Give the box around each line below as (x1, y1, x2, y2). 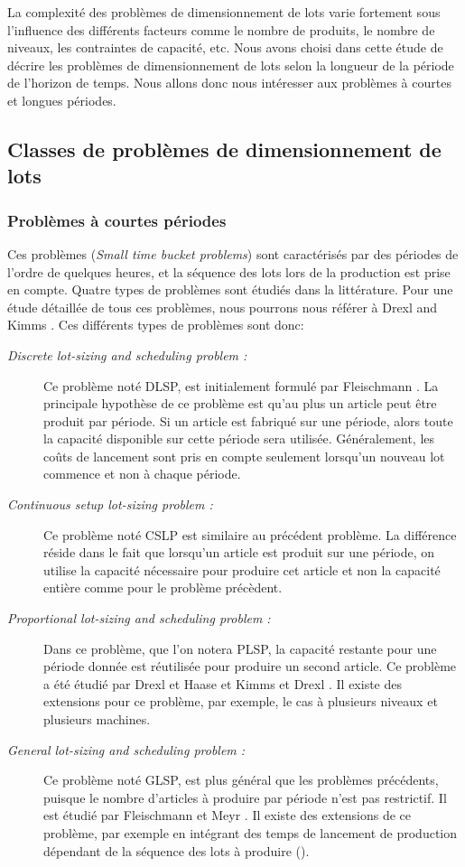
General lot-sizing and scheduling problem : (7, 740, 246, 759)
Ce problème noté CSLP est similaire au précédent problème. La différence (43, 525, 457, 544)
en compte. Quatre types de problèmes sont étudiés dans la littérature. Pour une (7, 280, 453, 299)
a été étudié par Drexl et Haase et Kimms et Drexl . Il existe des (43, 674, 403, 693)
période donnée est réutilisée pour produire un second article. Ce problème (43, 657, 457, 676)
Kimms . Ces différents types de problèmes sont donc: (7, 315, 304, 334)
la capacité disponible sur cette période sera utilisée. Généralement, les (43, 429, 435, 448)
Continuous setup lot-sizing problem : (7, 495, 213, 514)
